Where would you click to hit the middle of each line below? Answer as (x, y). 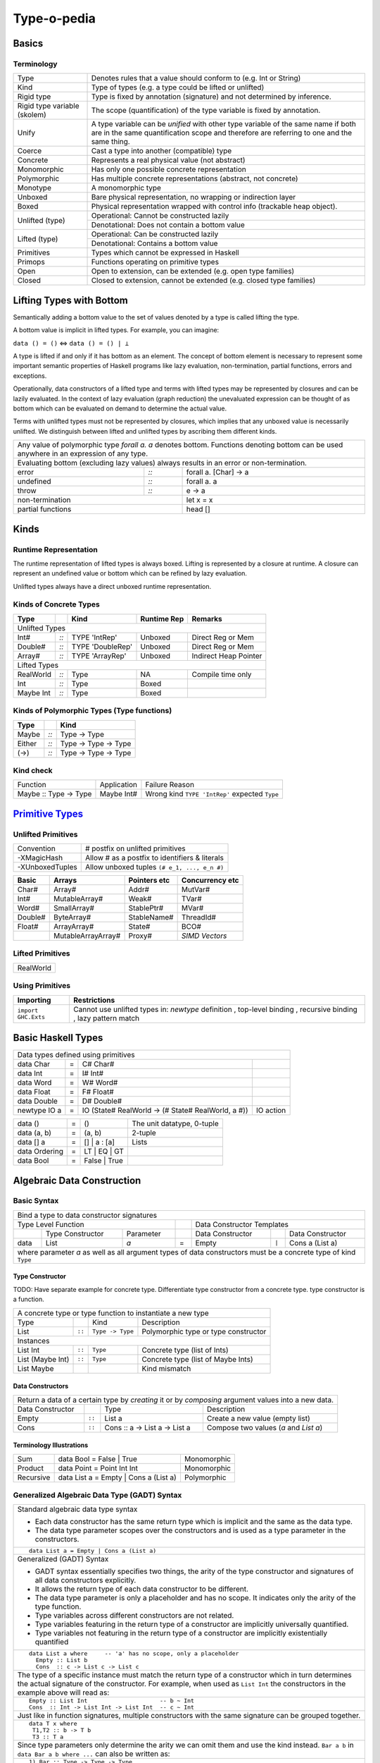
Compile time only (222, 674)
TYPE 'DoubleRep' (102, 647)
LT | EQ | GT (104, 1152)
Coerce (30, 151)
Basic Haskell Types (58, 1038)
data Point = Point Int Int (98, 1468)
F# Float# (98, 1092)
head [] (198, 509)
